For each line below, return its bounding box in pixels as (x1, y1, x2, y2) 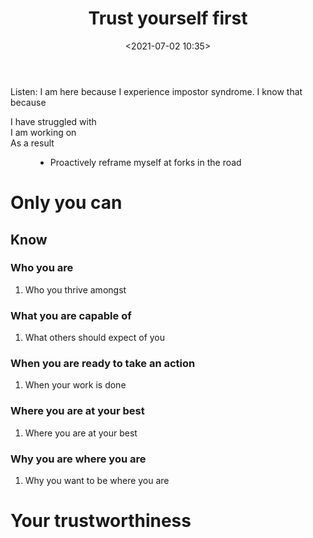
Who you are (10, 261, 74, 275)
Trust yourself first (88, 7, 248, 30)
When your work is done (24, 379, 127, 391)
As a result (10, 137, 55, 149)
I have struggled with (10, 115, 97, 127)
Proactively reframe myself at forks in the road (49, 156, 242, 168)
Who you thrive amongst (24, 283, 127, 296)
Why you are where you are (10, 452, 147, 466)
